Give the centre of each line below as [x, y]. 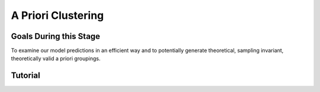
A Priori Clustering [57, 15]
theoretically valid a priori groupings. [56, 58]
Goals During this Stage [56, 36]
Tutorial [26, 76]
